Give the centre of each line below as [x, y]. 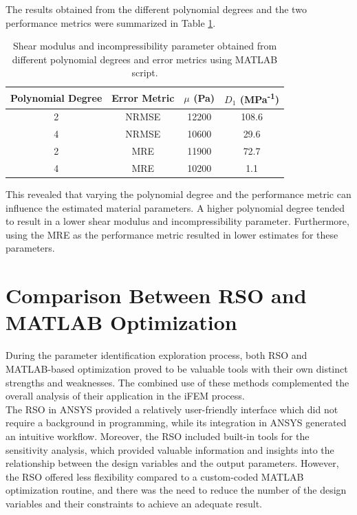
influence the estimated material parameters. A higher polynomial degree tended [175, 207]
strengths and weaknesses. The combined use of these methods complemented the [177, 382]
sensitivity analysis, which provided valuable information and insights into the [170, 449]
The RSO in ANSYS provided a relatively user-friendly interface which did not [172, 409]
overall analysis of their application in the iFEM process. [125, 396]
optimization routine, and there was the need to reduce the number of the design [176, 490]
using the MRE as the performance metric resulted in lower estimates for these [172, 234]
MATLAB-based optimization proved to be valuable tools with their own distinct [177, 368]
